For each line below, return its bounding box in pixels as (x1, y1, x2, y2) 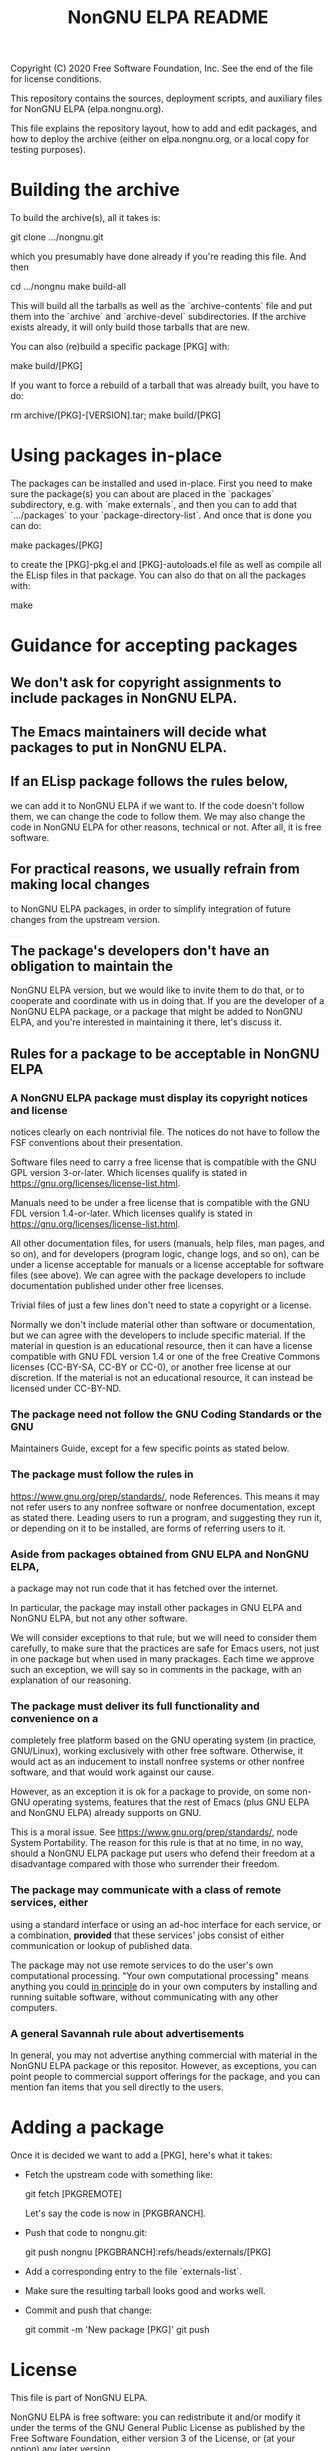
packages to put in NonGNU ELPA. (10, 739, 228, 756)
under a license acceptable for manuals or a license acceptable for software (10, 1259, 325, 1271)
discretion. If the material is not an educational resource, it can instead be (10, 1372, 313, 1384)
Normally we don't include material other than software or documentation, (10, 1319, 316, 1331)
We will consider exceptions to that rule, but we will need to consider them (10, 1632, 317, 1644)
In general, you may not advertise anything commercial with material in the (10, 2049, 318, 2061)
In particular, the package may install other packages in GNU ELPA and (10, 1602, 302, 1614)
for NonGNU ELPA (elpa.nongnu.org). (10, 103, 165, 115)
